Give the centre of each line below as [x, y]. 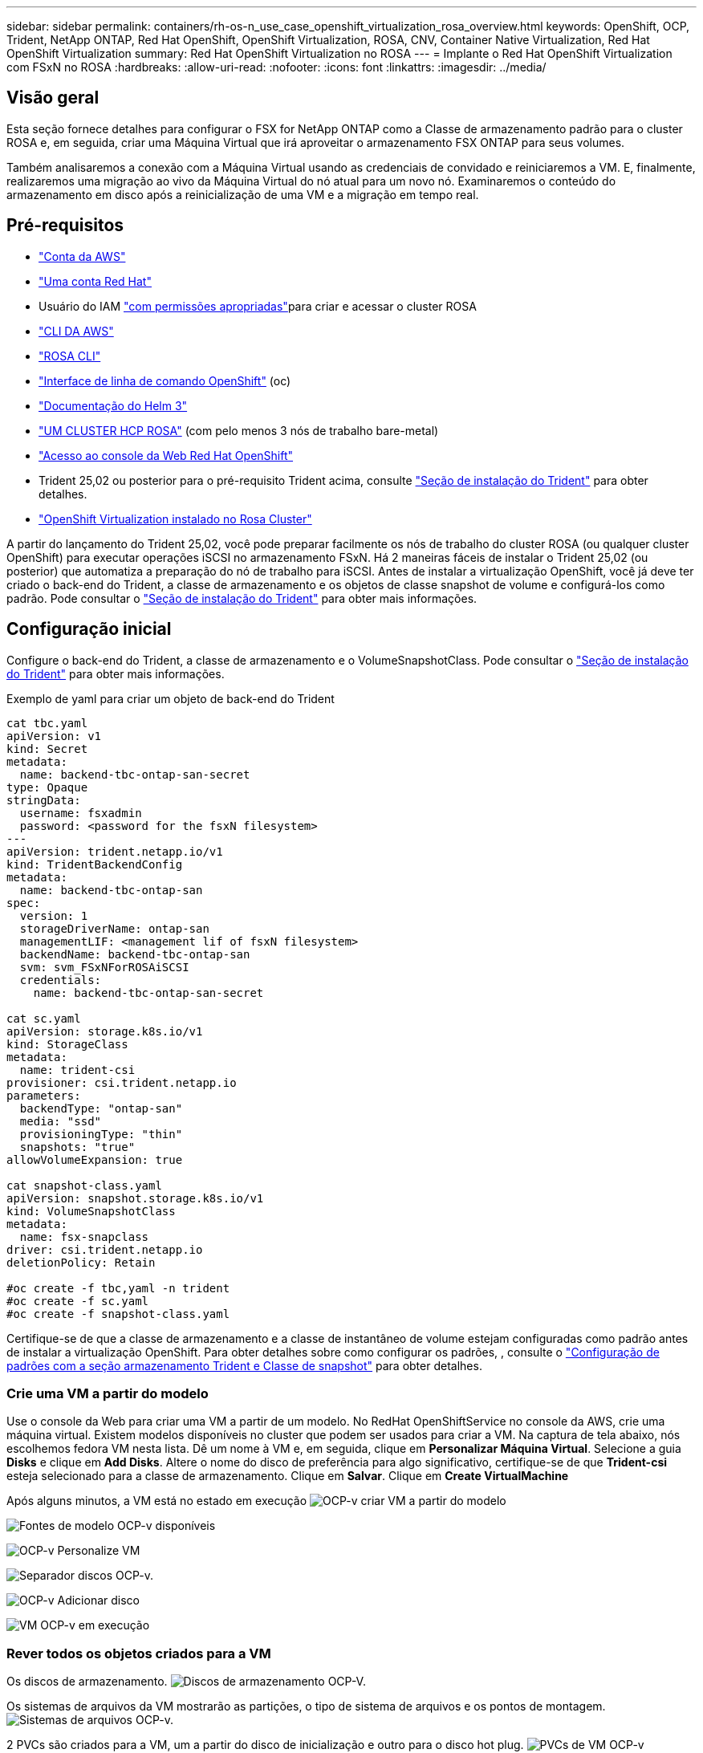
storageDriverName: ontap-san [114, 928]
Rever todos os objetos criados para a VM [139, 1653]
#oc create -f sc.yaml [78, 1301]
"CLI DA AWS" [76, 331]
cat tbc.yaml [47, 723]
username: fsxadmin [81, 813]
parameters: [44, 1095]
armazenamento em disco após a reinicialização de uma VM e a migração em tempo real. [243, 194]
